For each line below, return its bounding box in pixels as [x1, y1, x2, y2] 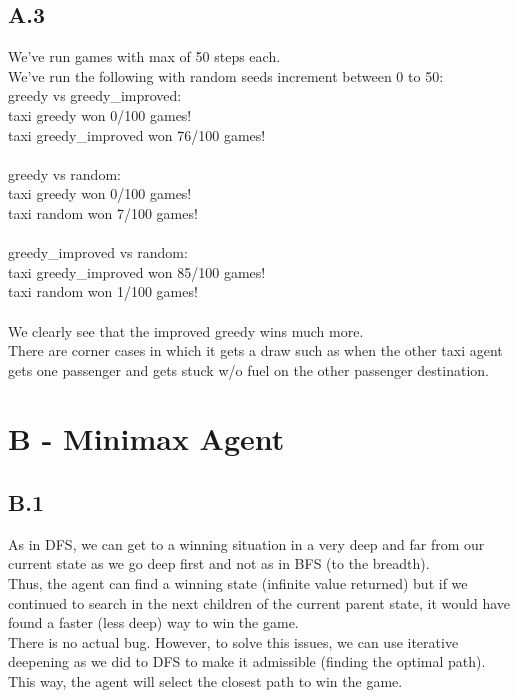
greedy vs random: [8, 163, 121, 184]
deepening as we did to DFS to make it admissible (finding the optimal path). [8, 651, 486, 672]
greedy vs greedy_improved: [8, 85, 182, 106]
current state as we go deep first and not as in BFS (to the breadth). [8, 553, 430, 574]
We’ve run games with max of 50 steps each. [8, 46, 281, 67]
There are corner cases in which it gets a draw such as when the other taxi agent [8, 340, 503, 361]
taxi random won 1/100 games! [8, 281, 198, 302]
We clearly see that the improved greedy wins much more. [8, 320, 364, 341]
